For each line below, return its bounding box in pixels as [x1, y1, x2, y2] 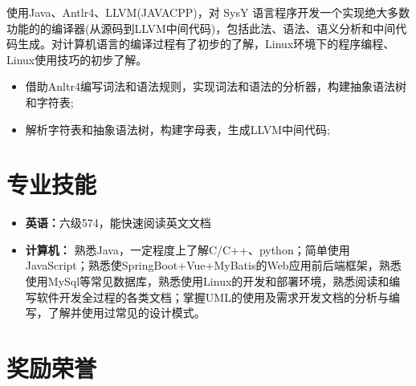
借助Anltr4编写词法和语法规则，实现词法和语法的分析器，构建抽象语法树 [25, 78, 406, 95]
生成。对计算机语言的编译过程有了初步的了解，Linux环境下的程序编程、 [17, 35, 395, 52]
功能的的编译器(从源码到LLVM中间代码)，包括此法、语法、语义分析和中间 [6, 19, 396, 36]
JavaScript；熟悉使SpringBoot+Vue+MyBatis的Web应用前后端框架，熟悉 [25, 257, 402, 274]
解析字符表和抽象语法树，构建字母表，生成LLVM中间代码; [25, 120, 330, 137]
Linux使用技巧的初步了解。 [6, 51, 148, 67]
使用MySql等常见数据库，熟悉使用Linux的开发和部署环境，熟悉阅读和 [25, 273, 389, 290]
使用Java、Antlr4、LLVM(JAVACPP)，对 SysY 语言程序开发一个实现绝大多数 [6, 4, 410, 20]
